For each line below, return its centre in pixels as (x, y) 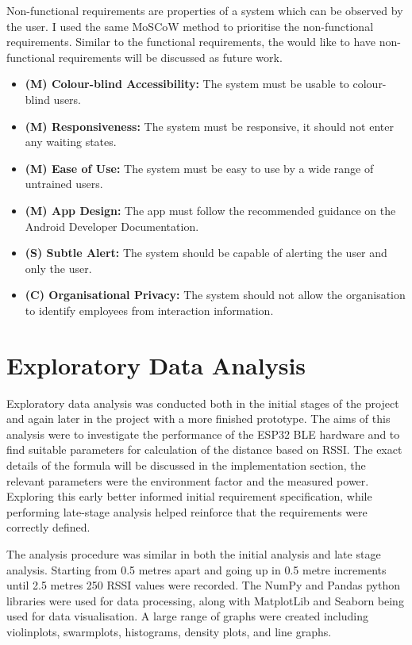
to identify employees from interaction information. (149, 310)
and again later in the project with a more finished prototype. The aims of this (198, 418)
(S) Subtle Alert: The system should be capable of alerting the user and (206, 253)
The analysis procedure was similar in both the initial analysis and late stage (194, 553)
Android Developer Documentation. (112, 226)
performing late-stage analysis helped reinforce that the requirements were (187, 511)
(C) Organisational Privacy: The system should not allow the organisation (215, 295)
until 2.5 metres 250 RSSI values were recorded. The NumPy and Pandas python (204, 585)
